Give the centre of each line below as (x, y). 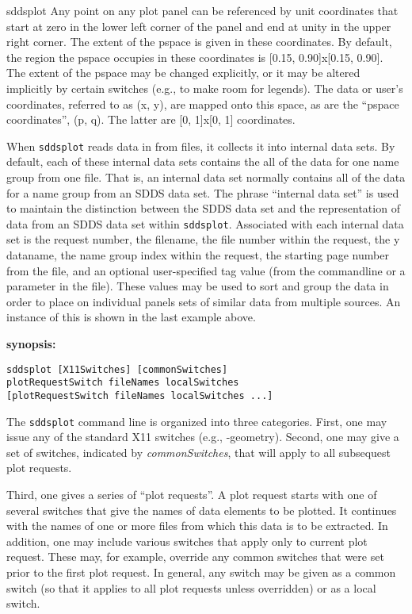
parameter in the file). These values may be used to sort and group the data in (198, 286)
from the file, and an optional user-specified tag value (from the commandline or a (206, 270)
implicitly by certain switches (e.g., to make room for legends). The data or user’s (205, 88)
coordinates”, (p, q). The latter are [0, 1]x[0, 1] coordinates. (151, 119)
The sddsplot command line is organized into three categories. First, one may (197, 421)
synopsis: (31, 343)
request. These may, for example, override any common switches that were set (195, 556)
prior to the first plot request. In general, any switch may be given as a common (201, 572)
